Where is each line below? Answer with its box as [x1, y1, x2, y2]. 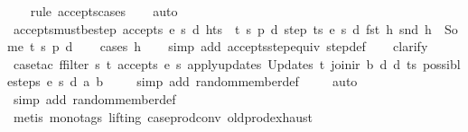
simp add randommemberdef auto [136, 72, 358, 91]
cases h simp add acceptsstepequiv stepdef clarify [99, 37, 428, 56]
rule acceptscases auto [30, 2, 178, 20]
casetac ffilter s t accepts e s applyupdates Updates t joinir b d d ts [13, 54, 417, 73]
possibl [422, 54, 461, 73]
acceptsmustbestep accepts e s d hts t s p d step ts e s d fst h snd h [13, 19, 432, 38]
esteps [7, 72, 41, 91]
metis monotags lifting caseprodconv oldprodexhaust [13, 107, 313, 126]
